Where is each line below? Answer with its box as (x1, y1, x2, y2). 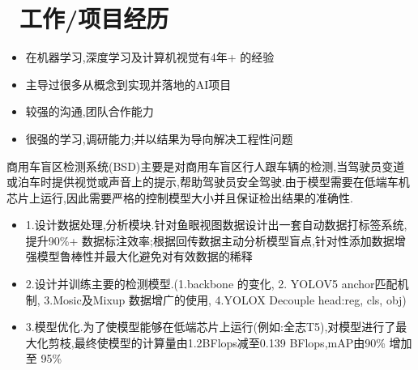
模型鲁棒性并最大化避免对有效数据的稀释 (36, 248, 253, 265)
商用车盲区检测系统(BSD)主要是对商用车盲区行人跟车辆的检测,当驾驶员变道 (6, 157, 405, 174)
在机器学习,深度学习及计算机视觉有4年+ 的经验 (25, 49, 275, 66)
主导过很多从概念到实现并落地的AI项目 (25, 75, 232, 92)
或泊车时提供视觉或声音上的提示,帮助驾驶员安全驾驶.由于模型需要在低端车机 (6, 173, 410, 190)
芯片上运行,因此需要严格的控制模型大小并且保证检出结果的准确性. (6, 189, 353, 206)
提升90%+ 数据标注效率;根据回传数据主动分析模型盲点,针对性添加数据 (25, 232, 395, 249)
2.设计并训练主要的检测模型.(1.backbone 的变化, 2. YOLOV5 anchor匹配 (25, 275, 398, 292)
